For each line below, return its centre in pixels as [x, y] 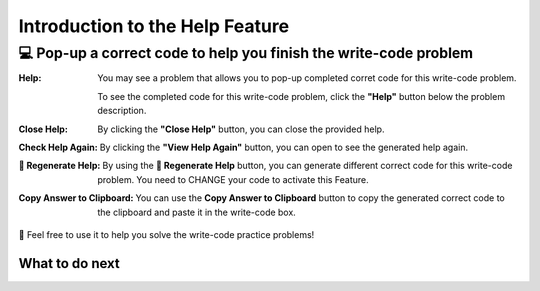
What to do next [69, 263]
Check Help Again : [58, 147]
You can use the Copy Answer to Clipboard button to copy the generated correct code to [320, 198]
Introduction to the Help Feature [154, 26]
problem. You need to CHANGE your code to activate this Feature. [233, 179]
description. [122, 111]
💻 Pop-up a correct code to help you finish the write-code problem [246, 53]
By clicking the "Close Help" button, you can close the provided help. [241, 129]
